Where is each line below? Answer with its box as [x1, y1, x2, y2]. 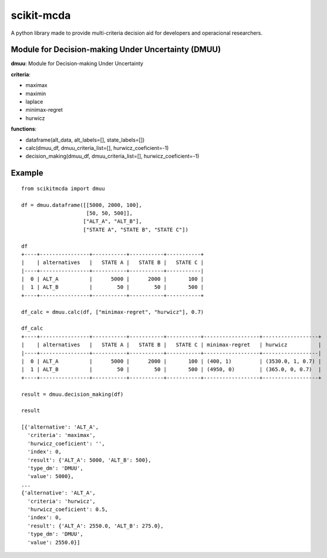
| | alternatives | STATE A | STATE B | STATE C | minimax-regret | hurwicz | [21, 342, 322, 348]
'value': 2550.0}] [27, 539, 80, 546]
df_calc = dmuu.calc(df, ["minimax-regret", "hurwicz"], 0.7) [21, 309, 204, 315]
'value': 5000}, [27, 473, 75, 480]
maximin [25, 90, 46, 97]
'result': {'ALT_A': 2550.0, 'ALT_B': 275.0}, [27, 522, 164, 529]
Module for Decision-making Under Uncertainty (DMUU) [11, 45, 221, 55]
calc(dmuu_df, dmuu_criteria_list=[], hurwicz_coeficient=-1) [25, 144, 169, 151]
